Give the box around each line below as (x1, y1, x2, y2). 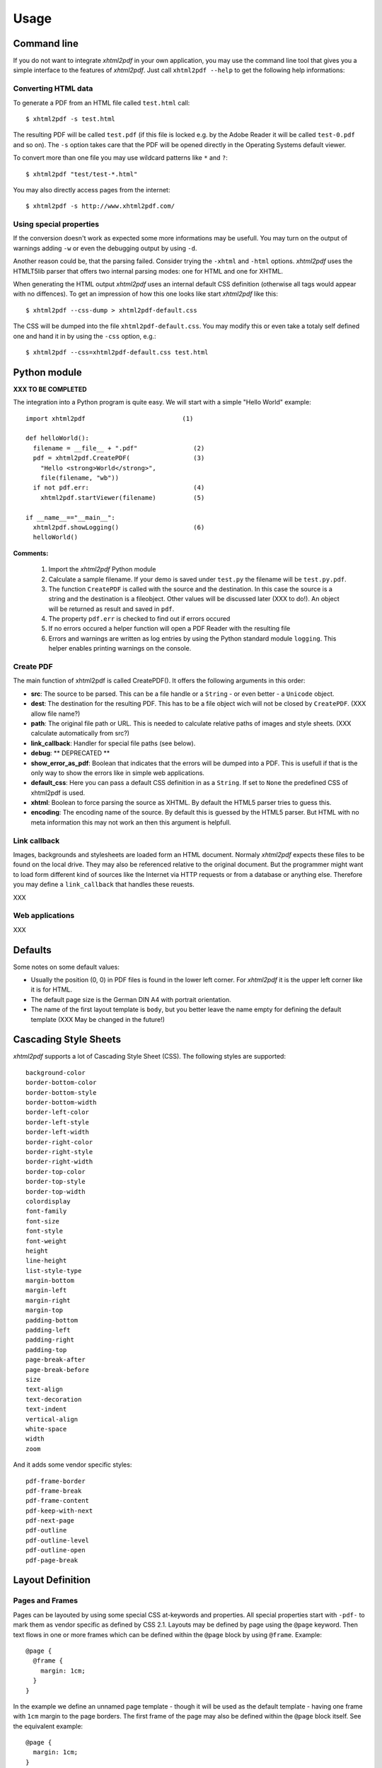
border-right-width (25, 1158, 93, 1166)
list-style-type (25, 1267, 82, 1274)
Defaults (13, 944, 52, 956)
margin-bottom (25, 1276, 74, 1285)
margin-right (25, 1296, 71, 1304)
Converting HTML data (13, 83, 93, 93)
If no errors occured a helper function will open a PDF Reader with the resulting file (48, 624, 291, 633)
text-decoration (25, 1395, 82, 1403)
